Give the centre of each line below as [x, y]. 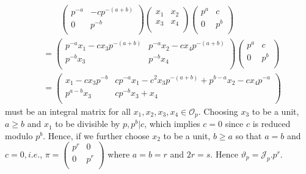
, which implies [172, 124]
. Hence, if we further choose [96, 135]
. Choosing [218, 111]
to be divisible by [88, 124]
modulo [19, 135]
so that [249, 135]
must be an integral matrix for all [68, 111]
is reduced [271, 124]
